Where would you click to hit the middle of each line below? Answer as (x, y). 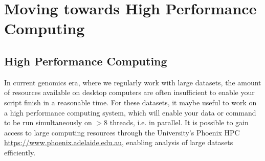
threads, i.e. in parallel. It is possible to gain (179, 122)
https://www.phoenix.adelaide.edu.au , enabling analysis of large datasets (119, 142)
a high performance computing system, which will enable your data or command (130, 112)
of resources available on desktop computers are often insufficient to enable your (129, 92)
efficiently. (20, 152)
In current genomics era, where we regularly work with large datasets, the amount (133, 82)
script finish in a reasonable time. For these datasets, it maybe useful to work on (130, 102)
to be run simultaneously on (48, 122)
